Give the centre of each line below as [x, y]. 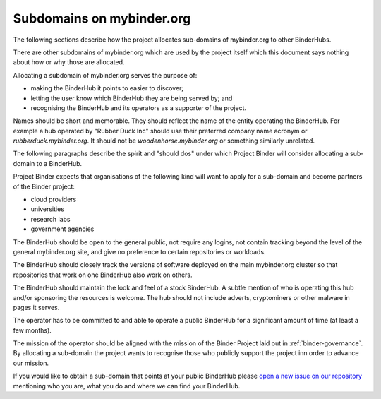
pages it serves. [36, 307]
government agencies [62, 229]
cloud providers [54, 199]
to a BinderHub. [59, 163]
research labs [50, 219]
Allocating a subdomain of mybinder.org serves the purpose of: [105, 75]
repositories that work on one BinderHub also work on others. [103, 275]
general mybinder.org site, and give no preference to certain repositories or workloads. [139, 251]
